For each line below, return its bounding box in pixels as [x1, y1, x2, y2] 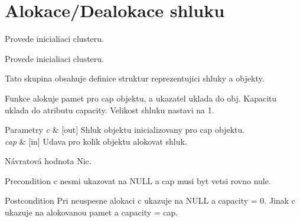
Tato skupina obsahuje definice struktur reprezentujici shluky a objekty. [5, 72, 265, 84]
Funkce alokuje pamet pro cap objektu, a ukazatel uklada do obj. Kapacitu [5, 92, 277, 104]
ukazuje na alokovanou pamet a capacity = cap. [5, 206, 178, 218]
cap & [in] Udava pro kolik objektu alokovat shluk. [5, 135, 187, 147]
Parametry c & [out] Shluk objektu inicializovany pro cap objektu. [5, 123, 245, 136]
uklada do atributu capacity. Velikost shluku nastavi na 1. [5, 103, 214, 116]
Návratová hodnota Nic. [5, 155, 92, 167]
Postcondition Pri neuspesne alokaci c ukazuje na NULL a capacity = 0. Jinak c [5, 194, 296, 207]
